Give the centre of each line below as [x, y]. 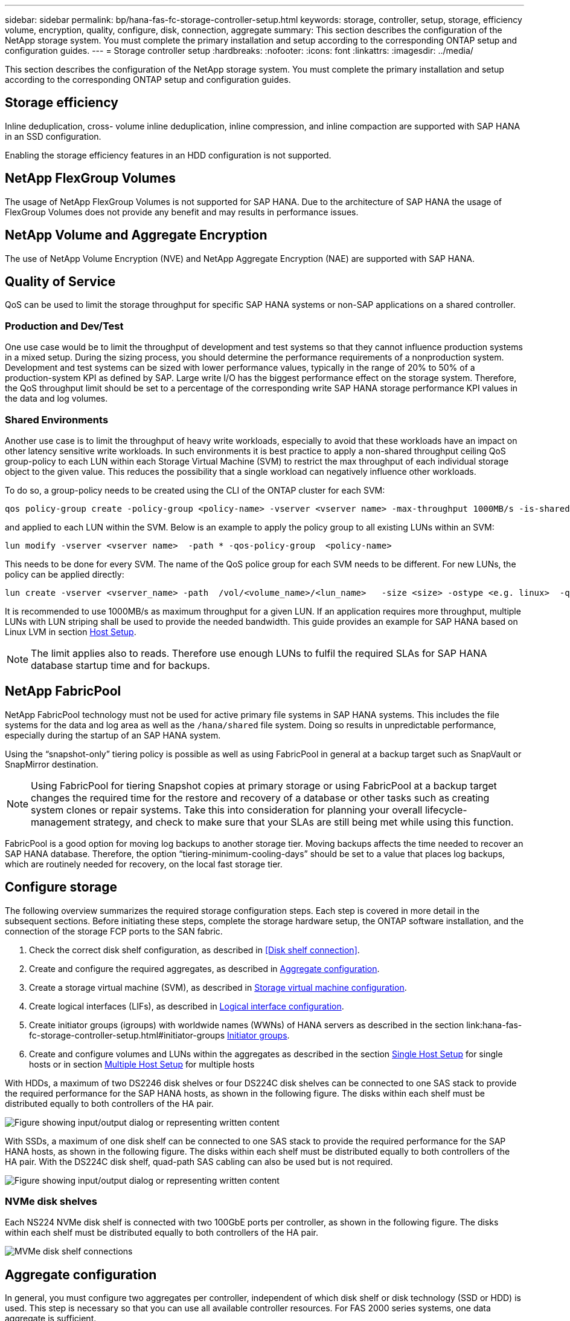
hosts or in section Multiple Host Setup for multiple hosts [142, 1064]
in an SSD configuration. [53, 136]
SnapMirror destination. [52, 764]
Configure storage [61, 887]
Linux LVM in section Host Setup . [71, 631]
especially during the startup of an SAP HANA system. [113, 735]
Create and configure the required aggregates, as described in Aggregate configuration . [204, 968]
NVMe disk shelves [51, 1201]
